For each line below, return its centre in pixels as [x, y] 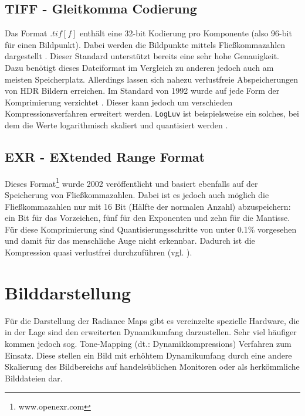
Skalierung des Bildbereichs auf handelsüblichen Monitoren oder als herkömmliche [152, 366]
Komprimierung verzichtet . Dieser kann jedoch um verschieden [119, 102]
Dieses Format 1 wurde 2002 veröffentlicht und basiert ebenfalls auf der [131, 182]
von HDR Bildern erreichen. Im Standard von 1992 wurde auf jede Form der [142, 91]
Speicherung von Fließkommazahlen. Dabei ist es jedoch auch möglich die [137, 195]
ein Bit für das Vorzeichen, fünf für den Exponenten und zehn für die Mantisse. [148, 218]
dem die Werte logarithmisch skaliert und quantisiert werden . [116, 125]
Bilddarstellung [68, 292]
